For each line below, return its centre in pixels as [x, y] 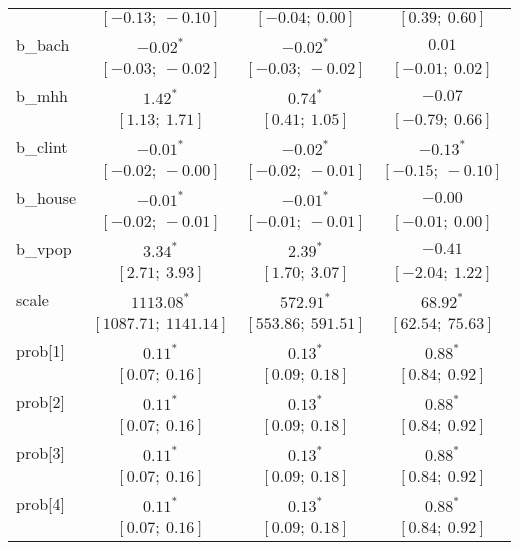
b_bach [43, 44]
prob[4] [40, 503]
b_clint [42, 146]
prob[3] [40, 452]
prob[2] [40, 401]
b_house [46, 197]
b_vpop [44, 248]
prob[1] [40, 350]
